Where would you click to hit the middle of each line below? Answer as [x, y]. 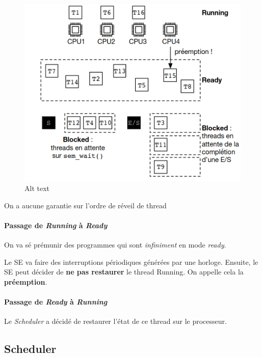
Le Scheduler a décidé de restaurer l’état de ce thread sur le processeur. [115, 321]
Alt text [37, 188]
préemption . [26, 281]
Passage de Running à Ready [56, 225]
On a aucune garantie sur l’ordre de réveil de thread [85, 205]
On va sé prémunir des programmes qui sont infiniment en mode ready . [115, 245]
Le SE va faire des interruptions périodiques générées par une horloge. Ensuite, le [131, 262]
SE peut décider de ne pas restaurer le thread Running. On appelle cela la [124, 272]
